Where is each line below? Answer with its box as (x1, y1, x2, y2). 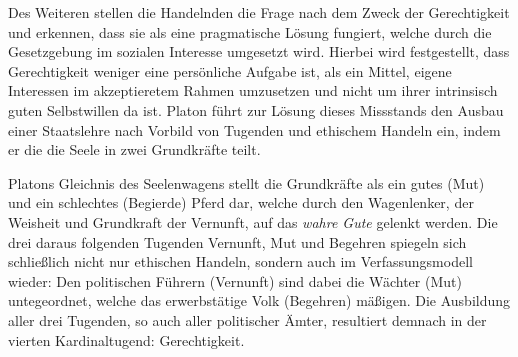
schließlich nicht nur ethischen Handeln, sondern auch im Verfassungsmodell (8, 251, 473, 272)
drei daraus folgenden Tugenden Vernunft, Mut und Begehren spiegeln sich (8, 231, 467, 252)
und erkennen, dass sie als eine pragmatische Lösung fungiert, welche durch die (8, 21, 492, 42)
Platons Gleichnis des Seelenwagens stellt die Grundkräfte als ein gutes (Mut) (8, 172, 485, 193)
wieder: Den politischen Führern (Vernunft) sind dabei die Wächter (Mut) (8, 270, 462, 291)
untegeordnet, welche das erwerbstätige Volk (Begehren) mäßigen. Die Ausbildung (8, 290, 511, 311)
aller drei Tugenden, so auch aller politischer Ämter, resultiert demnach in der (8, 309, 487, 330)
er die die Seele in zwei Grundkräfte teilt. (8, 139, 261, 160)
